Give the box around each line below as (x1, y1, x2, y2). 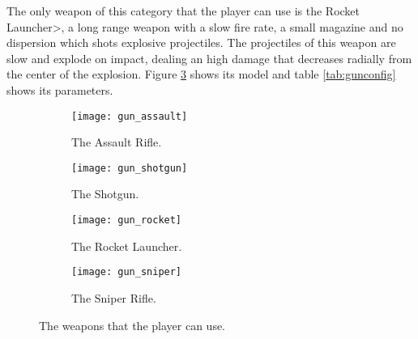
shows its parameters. (6, 81, 113, 98)
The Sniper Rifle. (71, 289, 156, 306)
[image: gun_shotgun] (71, 162, 188, 174)
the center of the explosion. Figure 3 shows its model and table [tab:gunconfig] (6, 66, 396, 83)
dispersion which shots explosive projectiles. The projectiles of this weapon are (6, 34, 396, 51)
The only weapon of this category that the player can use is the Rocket (6, 2, 360, 19)
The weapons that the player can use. (39, 316, 226, 333)
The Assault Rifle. (71, 133, 162, 150)
